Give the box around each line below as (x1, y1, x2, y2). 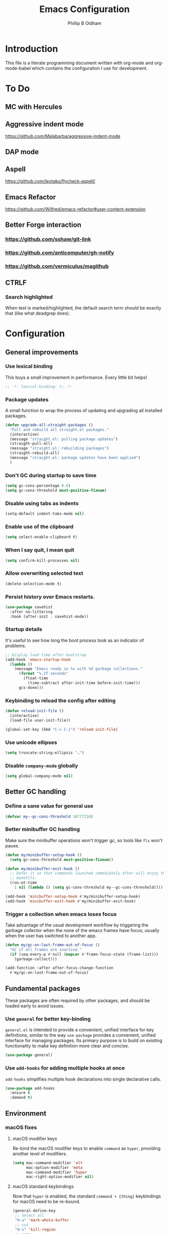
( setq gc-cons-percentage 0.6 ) (5, 483, 71, 489)
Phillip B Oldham (67, 20, 102, 26)
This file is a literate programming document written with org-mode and (5, 59, 153, 66)
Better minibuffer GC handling (5, 826, 80, 833)
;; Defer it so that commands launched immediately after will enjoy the (10, 871, 167, 876)
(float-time (23, 676, 49, 681)
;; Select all (15, 1213, 45, 1218)
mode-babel (5, 65, 31, 71)
